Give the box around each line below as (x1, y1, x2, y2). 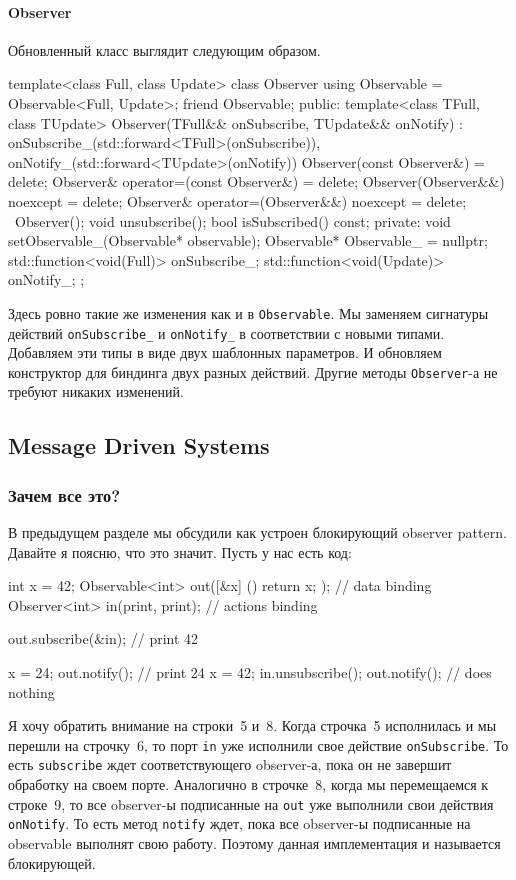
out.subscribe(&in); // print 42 (8, 628, 199, 649)
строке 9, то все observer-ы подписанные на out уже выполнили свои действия (8, 793, 494, 814)
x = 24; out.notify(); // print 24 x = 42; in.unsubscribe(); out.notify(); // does (8, 662, 492, 683)
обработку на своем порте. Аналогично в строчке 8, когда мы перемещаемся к (8, 774, 489, 795)
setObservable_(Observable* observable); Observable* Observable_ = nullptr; (8, 230, 488, 251)
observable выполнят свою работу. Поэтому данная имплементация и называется (8, 833, 501, 854)
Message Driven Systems (8, 430, 270, 461)
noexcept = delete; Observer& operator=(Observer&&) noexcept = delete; (8, 190, 467, 211)
